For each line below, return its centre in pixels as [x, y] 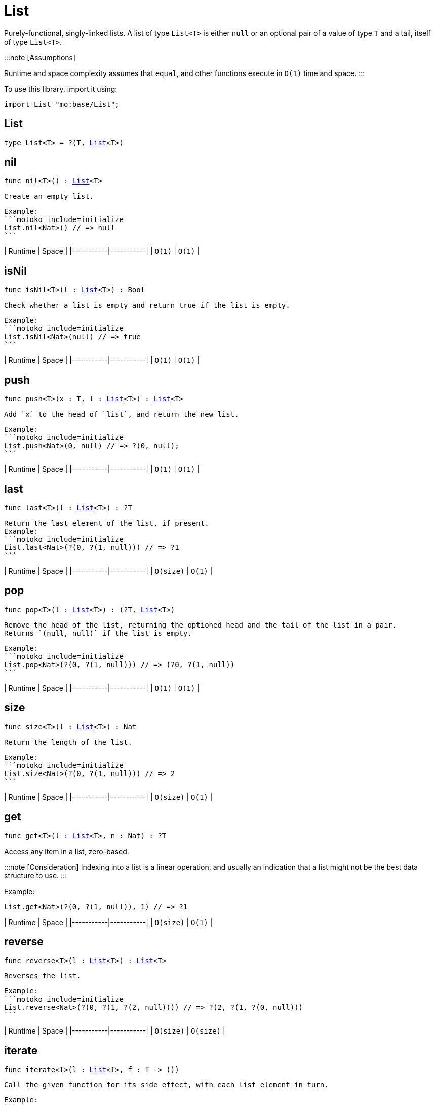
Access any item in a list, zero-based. [67, 851]
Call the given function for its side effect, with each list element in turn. [166, 1085]
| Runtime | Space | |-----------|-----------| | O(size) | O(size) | [115, 1031]
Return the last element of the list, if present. [107, 523]
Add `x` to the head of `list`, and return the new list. [122, 414]
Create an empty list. [49, 196]
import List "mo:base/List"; [62, 104]
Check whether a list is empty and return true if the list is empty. [147, 305]
